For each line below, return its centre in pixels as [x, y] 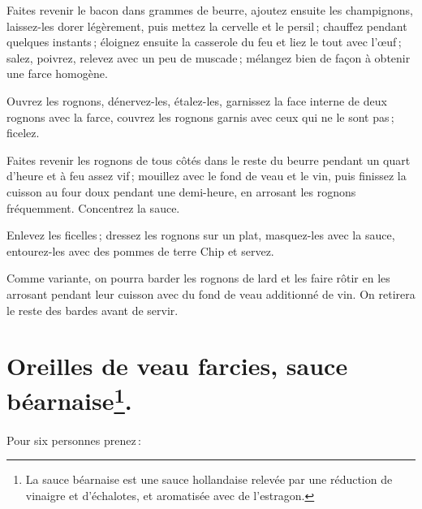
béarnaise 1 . [69, 399]
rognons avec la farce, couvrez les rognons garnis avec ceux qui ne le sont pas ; [200, 116]
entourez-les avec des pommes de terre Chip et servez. [140, 250]
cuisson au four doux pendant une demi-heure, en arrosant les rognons [181, 191]
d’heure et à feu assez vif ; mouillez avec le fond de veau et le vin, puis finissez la [207, 176]
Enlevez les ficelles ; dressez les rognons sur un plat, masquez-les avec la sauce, [201, 235]
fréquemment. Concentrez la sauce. [93, 207]
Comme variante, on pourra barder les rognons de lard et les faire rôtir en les [198, 278]
